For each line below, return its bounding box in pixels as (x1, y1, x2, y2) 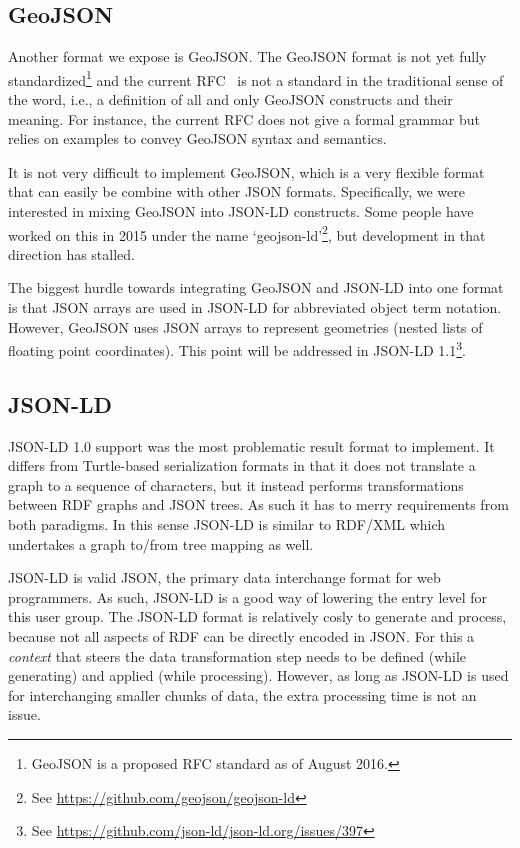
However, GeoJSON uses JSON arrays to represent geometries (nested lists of (8, 316, 483, 337)
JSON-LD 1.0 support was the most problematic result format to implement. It (8, 435, 495, 456)
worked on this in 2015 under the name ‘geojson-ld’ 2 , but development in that (8, 221, 486, 245)
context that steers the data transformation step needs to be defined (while (8, 645, 467, 666)
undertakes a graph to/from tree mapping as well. (8, 533, 314, 554)
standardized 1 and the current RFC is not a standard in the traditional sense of (8, 66, 504, 90)
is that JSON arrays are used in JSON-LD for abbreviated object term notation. (8, 297, 502, 318)
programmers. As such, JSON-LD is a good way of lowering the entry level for (8, 586, 488, 607)
